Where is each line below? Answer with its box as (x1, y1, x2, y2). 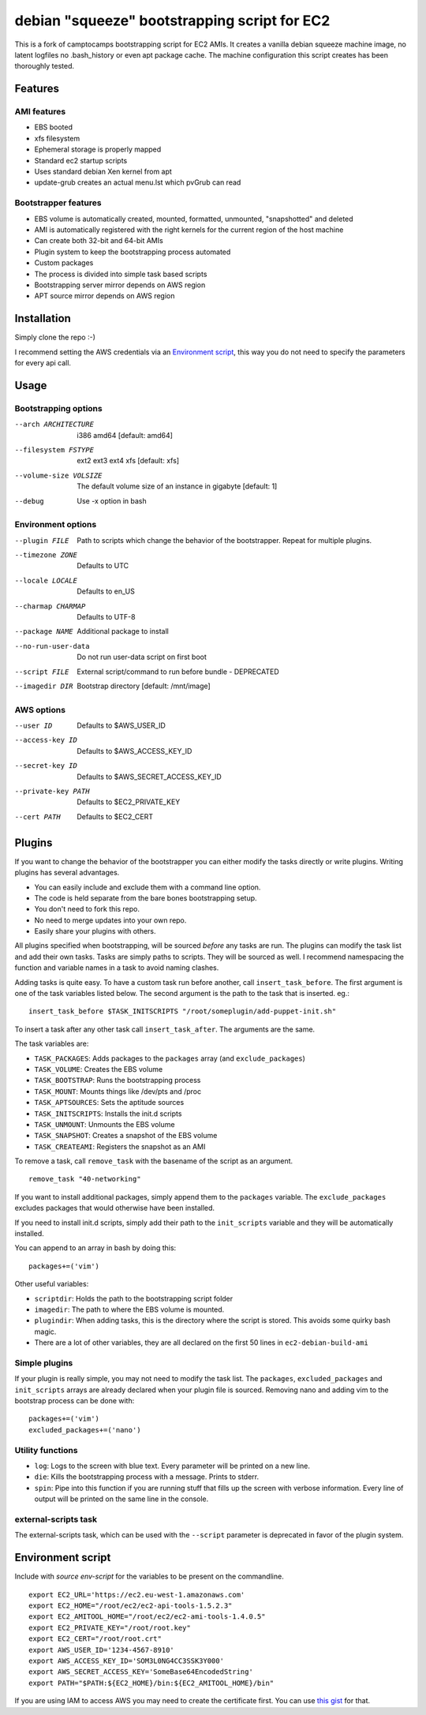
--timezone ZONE (14, 551, 78, 560)
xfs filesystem (34, 133, 80, 143)
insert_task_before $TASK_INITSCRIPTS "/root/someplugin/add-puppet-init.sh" (28, 1007, 337, 1016)
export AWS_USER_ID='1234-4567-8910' (28, 1646, 175, 1654)
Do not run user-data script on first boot (77, 652, 207, 662)
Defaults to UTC (77, 561, 129, 571)
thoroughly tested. (14, 62, 75, 71)
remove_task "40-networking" (28, 1174, 141, 1184)
